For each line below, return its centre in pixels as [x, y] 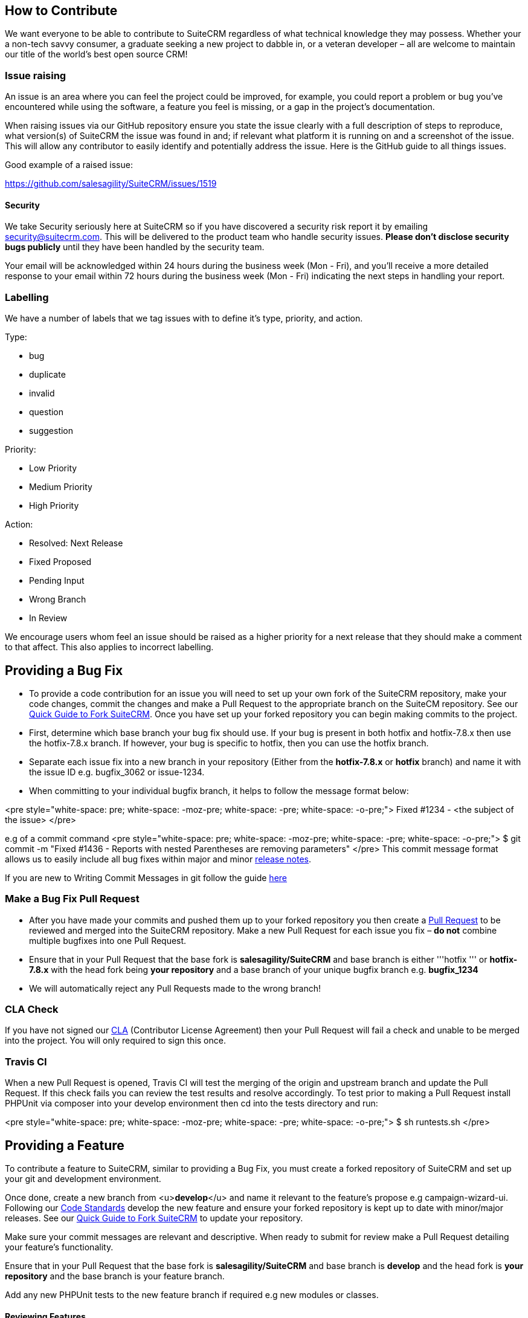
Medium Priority [61, 487]
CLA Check [32, 1009]
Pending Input [57, 581]
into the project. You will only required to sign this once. [115, 1041]
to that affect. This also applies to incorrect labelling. [109, 647]
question [47, 412]
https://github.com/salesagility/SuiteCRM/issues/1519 [111, 184]
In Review [48, 618]
